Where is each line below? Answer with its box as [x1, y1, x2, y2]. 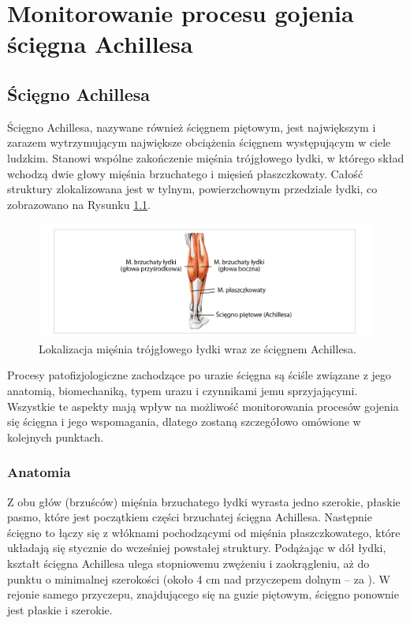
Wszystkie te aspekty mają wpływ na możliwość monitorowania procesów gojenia [7, 397, 399, 414]
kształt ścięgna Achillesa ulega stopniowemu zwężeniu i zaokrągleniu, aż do [7, 555, 370, 571]
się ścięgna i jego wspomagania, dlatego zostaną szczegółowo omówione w [7, 413, 361, 430]
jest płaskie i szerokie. [7, 601, 113, 617]
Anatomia [7, 462, 71, 482]
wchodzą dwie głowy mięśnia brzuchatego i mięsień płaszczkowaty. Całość [7, 165, 363, 181]
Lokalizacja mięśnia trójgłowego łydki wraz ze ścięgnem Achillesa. [39, 340, 357, 356]
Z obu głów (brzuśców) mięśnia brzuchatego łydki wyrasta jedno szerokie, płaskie [7, 493, 401, 509]
